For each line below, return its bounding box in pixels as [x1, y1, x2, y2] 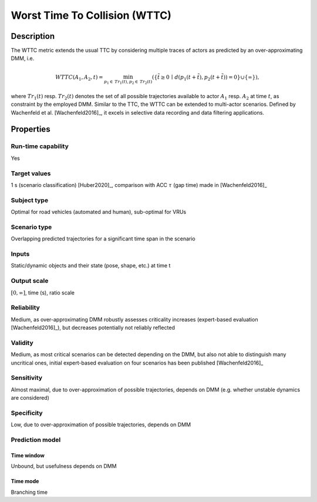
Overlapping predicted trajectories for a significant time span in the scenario [11, 235, 196, 242]
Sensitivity [11, 374, 43, 382]
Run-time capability [11, 142, 69, 150]
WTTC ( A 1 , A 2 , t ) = [55, 73, 103, 82]
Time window [11, 451, 45, 459]
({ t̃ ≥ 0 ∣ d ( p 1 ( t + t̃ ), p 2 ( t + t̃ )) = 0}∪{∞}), [151, 73, 259, 82]
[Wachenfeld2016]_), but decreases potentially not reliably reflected [11, 324, 176, 332]
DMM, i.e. [11, 55, 35, 62]
